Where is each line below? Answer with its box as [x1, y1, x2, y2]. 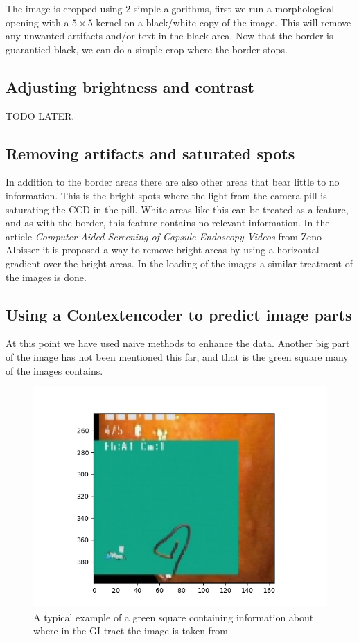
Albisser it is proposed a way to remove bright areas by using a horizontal [6, 242, 319, 257]
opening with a [6, 15, 69, 29]
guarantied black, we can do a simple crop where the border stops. [6, 42, 288, 56]
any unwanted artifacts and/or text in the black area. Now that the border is [6, 28, 333, 43]
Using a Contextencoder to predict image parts [6, 303, 352, 325]
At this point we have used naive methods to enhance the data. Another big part [6, 336, 350, 350]
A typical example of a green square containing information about [33, 609, 314, 624]
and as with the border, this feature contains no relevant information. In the [6, 215, 330, 230]
